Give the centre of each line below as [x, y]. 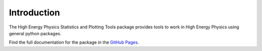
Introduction [34, 13]
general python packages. [35, 33]
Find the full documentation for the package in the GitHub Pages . [74, 42]
